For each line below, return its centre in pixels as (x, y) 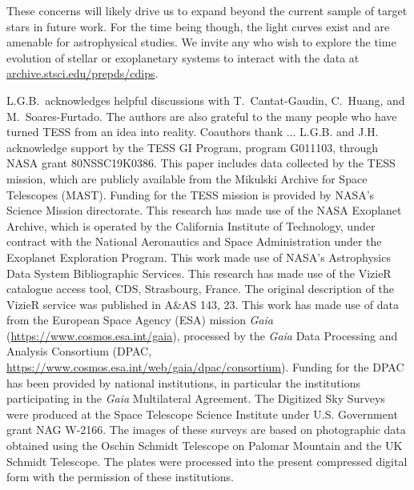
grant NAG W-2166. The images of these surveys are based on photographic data (206, 430)
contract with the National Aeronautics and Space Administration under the (194, 241)
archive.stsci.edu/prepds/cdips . (82, 73)
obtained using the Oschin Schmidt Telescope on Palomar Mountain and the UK (205, 446)
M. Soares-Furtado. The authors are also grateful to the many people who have (202, 116)
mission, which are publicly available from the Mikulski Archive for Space (187, 178)
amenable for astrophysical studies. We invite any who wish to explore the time (201, 42)
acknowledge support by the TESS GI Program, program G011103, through (193, 147)
